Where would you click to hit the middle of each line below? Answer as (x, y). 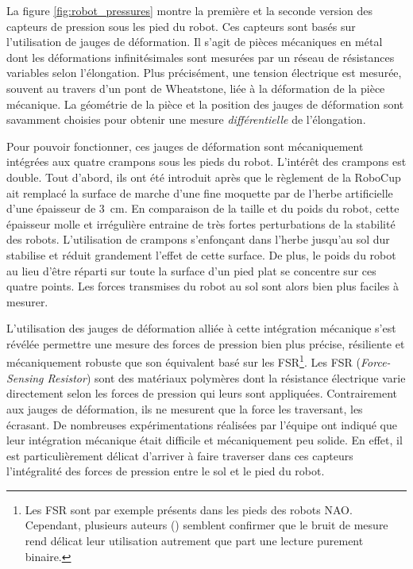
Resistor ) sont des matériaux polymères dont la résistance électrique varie (226, 377)
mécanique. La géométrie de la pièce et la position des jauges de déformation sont (205, 104)
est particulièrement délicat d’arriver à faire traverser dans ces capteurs (180, 455)
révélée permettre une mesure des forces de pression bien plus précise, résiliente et (206, 343)
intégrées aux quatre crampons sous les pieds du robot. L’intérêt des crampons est (206, 161)
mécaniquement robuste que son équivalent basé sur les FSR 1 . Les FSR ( (183, 361)
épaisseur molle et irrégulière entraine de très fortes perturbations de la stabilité (201, 223)
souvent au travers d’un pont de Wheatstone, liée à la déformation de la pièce (196, 88)
